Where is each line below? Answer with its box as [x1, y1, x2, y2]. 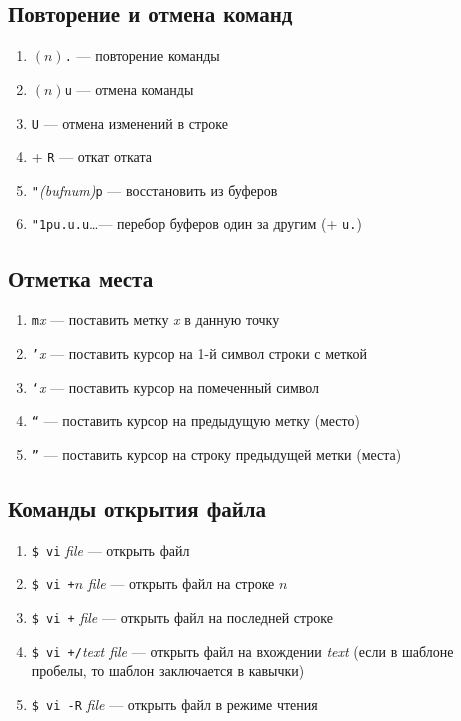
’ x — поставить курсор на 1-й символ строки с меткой [31, 343, 367, 363]
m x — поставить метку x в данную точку [31, 309, 280, 330]
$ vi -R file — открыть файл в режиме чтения [31, 694, 318, 715]
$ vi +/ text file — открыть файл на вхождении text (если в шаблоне [31, 640, 454, 661]
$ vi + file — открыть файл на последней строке [31, 607, 333, 628]
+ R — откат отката [31, 146, 152, 167]
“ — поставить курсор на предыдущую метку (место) [31, 410, 360, 431]
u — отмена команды [64, 78, 194, 99]
